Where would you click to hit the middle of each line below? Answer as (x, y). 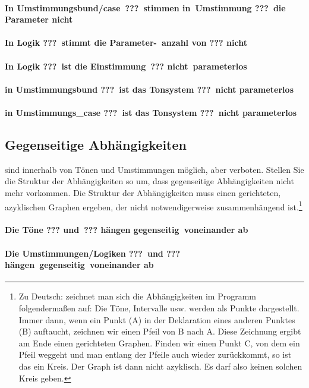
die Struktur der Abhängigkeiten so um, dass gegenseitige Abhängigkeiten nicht (149, 181)
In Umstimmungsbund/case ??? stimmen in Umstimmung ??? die (145, 7)
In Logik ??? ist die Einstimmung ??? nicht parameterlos (126, 66)
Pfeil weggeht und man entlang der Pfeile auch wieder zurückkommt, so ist (155, 354)
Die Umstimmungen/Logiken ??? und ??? (92, 253)
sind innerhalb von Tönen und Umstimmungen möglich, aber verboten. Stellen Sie (154, 169)
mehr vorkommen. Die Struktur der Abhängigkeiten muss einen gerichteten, (143, 192)
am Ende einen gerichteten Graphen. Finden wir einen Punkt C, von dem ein (159, 343)
